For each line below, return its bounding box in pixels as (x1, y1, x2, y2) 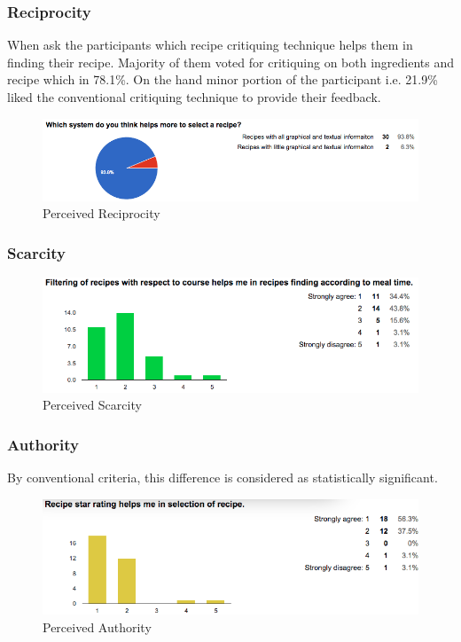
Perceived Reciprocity (43, 204, 160, 223)
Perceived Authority (43, 618, 152, 637)
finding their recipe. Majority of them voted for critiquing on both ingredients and (7, 52, 455, 71)
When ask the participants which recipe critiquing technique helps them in (7, 35, 413, 54)
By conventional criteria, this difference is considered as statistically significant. (7, 467, 438, 486)
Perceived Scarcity (43, 395, 142, 414)
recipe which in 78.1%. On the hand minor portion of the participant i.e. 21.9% (7, 70, 438, 89)
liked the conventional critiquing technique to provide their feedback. (7, 88, 381, 106)
